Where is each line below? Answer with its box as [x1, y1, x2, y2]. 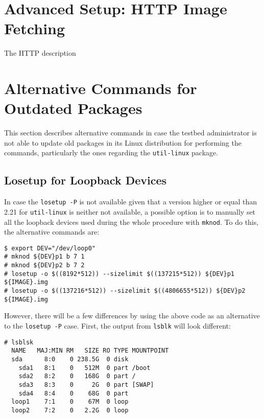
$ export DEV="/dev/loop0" [4, 244, 95, 252]
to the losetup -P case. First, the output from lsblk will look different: [4, 320, 231, 331]
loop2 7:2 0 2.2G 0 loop [11, 406, 129, 414]
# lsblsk [4, 338, 34, 346]
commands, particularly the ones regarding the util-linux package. [4, 147, 219, 158]
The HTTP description [4, 48, 76, 58]
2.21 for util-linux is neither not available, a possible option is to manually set [4, 206, 256, 217]
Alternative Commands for [4, 78, 197, 99]
